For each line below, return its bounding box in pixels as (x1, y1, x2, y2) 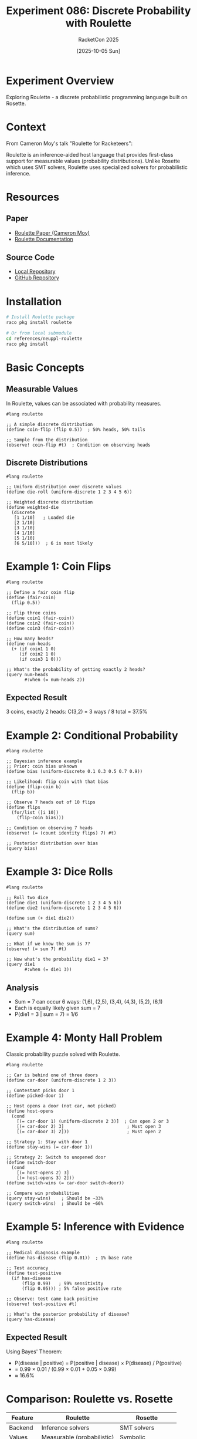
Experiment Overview (6, 74, 114, 87)
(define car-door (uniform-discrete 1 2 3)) (6, 1077, 117, 1083)
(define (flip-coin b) (6, 784, 62, 790)
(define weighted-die (6, 504, 59, 510)
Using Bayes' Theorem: (6, 1348, 63, 1355)
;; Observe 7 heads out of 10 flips (6, 799, 96, 805)
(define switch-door (6, 1159, 57, 1166)
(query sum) (6, 931, 35, 937)
